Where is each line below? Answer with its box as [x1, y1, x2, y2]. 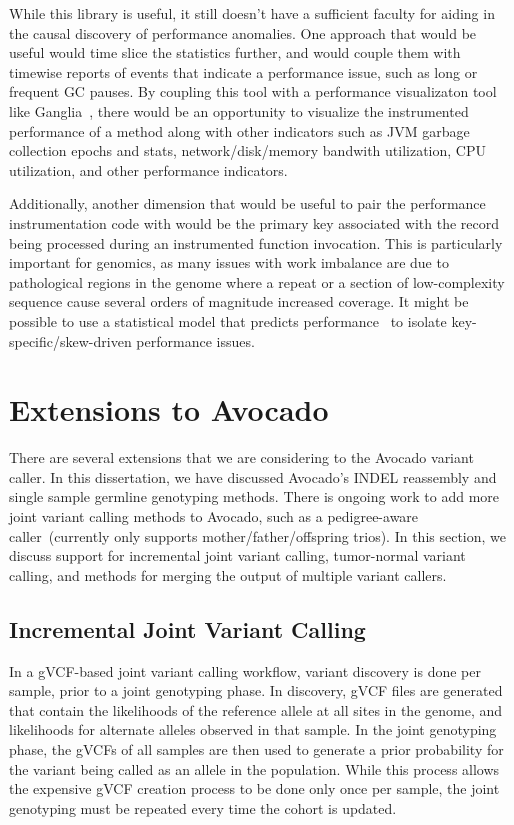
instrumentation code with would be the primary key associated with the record [9, 212, 500, 233]
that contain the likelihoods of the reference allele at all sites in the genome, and [9, 699, 503, 720]
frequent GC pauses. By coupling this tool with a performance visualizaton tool [9, 81, 497, 102]
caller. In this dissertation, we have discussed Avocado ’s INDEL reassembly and [9, 466, 497, 487]
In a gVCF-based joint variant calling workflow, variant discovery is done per [9, 660, 481, 681]
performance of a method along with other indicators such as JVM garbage [9, 120, 470, 141]
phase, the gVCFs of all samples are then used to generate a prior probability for [9, 738, 504, 759]
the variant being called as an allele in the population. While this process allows [9, 758, 500, 779]
